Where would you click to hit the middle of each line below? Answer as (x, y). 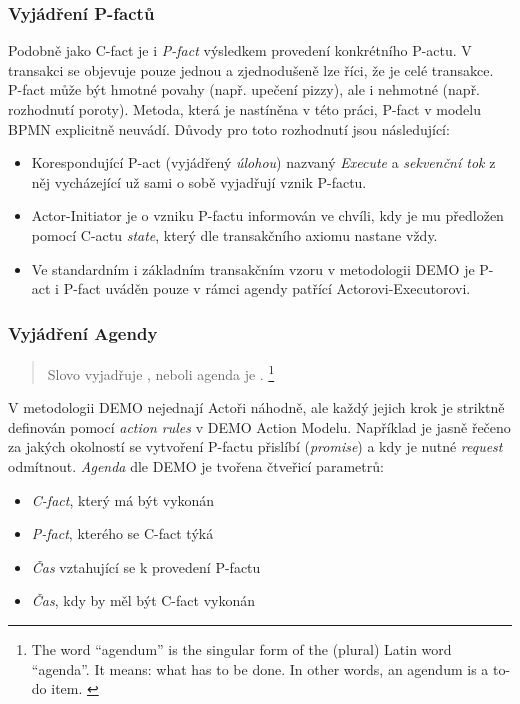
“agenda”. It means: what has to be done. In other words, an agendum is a (260, 668)
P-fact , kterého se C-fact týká (122, 533)
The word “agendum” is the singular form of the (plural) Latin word (241, 648)
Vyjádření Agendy (83, 332)
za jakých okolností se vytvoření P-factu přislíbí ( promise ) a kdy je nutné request (255, 446)
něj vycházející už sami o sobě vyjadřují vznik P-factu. (199, 181)
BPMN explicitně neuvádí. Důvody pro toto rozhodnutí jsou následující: (229, 128)
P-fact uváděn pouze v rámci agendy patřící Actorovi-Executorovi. (267, 288)
